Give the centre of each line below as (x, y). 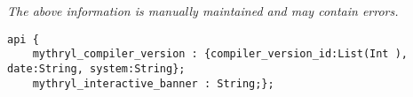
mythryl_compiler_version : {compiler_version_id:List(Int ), (220, 54)
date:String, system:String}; (96, 68)
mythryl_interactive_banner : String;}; (153, 83)
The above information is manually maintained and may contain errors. (203, 11)
